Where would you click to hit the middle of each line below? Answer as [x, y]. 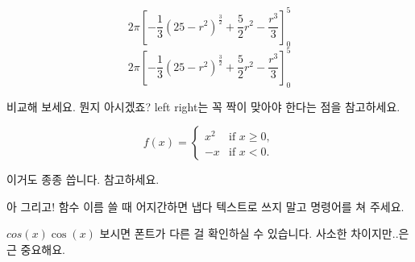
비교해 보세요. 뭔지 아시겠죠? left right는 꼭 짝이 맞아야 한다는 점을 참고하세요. [203, 106]
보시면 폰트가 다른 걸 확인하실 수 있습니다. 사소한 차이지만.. [249, 233]
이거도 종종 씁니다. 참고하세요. [83, 179]
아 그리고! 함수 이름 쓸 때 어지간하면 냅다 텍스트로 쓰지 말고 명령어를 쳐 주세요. [205, 206]
